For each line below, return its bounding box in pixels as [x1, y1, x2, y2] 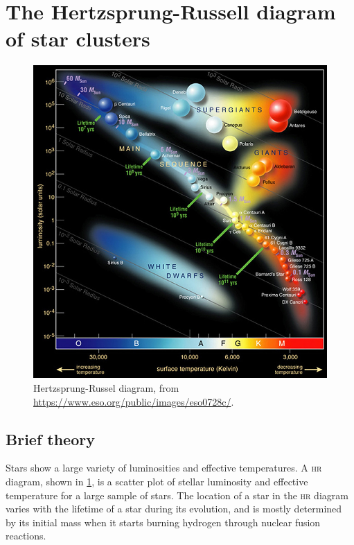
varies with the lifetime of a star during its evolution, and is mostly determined [6, 501, 342, 516]
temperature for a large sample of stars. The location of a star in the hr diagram [6, 487, 348, 502]
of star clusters [6, 24, 150, 53]
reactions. [6, 528, 46, 543]
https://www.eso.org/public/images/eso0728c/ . [33, 394, 234, 408]
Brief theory [6, 428, 95, 449]
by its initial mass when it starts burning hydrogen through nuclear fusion [6, 514, 321, 529]
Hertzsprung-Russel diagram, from [33, 380, 179, 395]
